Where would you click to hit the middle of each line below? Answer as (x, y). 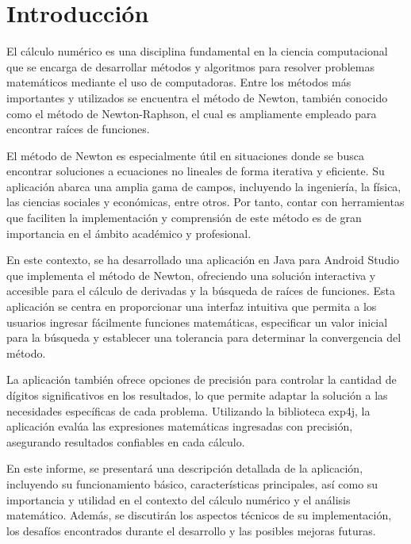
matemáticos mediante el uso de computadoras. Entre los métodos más (179, 82)
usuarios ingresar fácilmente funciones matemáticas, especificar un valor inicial (197, 322)
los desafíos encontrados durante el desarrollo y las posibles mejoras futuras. (191, 530)
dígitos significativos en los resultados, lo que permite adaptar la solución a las (197, 395)
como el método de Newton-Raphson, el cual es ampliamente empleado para (192, 113)
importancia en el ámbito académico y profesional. (129, 233)
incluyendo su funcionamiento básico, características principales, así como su (192, 483)
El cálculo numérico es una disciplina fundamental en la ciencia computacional (197, 51)
